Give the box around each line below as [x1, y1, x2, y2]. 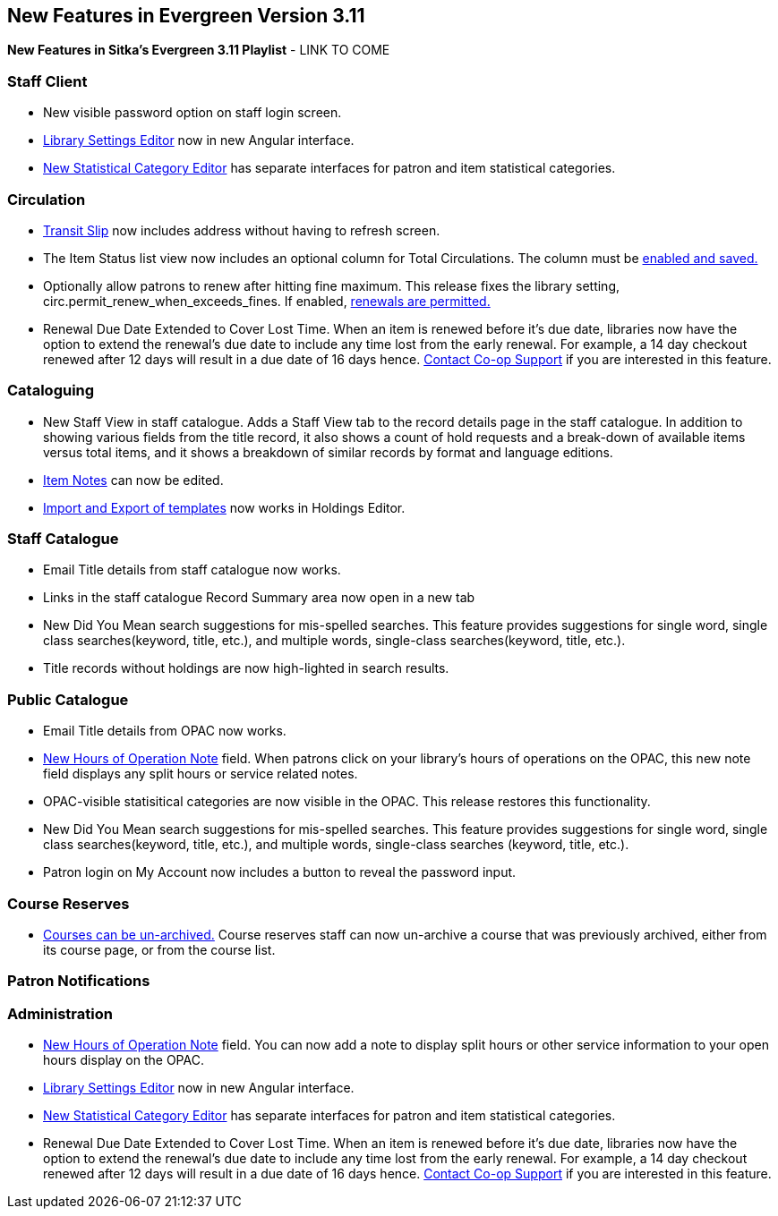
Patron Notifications [7, 972, 150, 991]
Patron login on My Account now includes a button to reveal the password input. [43, 864, 517, 880]
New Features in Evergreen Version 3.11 [7, 4, 365, 27]
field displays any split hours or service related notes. [43, 766, 358, 782]
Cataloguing [7, 381, 95, 400]
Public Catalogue [7, 690, 129, 709]
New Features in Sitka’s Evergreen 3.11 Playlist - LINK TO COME [7, 42, 390, 58]
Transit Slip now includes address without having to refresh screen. [43, 222, 440, 238]
